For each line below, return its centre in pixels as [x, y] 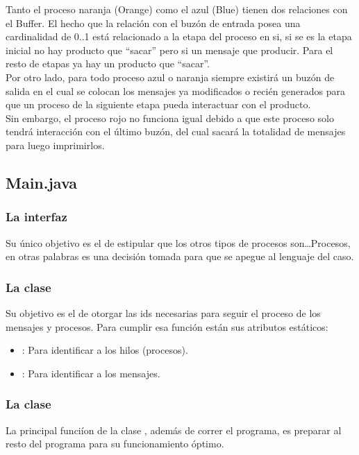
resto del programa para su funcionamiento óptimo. [115, 444]
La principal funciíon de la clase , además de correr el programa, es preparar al [174, 430]
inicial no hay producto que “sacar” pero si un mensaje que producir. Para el [169, 50]
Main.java [42, 182]
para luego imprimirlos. [55, 145]
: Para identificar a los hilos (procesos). [105, 350]
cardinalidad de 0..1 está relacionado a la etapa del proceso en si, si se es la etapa [179, 36]
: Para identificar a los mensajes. [91, 373]
